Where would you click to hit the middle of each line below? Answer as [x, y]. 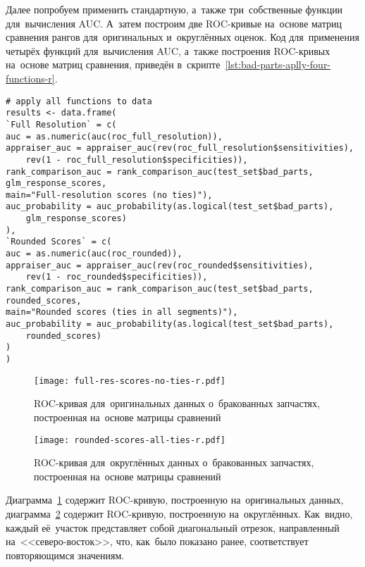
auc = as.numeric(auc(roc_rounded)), [94, 254]
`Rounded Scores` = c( [59, 242]
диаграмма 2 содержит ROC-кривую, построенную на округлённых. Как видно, [179, 513]
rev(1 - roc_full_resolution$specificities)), [137, 160]
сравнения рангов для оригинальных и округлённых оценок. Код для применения [182, 37]
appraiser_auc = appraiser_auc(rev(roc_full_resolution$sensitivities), [180, 148]
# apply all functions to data [79, 101]
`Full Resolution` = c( [61, 124]
